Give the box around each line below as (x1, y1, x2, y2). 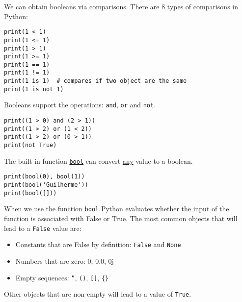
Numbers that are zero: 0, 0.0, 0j (15, 255, 114, 266)
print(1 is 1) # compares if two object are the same (4, 77, 187, 85)
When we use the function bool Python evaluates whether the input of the (4, 203, 229, 214)
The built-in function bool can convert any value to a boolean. (4, 155, 193, 166)
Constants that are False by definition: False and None (15, 239, 181, 250)
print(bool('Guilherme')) (4, 181, 88, 189)
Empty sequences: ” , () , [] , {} (15, 272, 109, 282)
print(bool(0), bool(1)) (4, 173, 85, 180)
